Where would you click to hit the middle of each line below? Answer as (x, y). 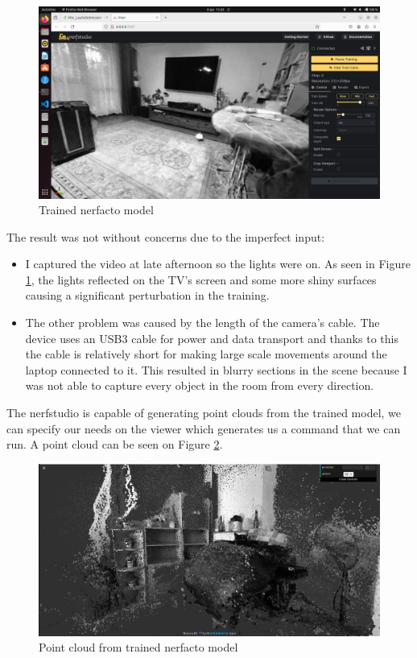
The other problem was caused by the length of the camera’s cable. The (202, 323)
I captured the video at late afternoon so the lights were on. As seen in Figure (218, 264)
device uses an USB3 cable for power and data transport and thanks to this (212, 338)
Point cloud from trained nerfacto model (138, 647)
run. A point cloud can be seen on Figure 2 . (115, 444)
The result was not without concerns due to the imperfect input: (166, 236)
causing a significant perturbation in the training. (147, 295)
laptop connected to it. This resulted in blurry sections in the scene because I (216, 369)
